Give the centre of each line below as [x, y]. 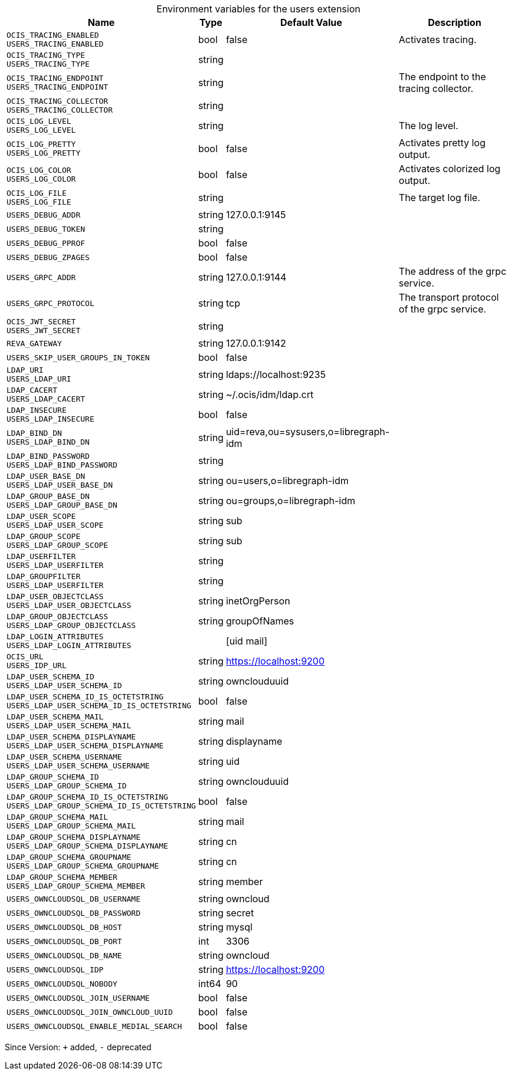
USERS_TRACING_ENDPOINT [58, 87]
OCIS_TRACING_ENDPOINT [55, 78]
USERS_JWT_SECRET [44, 331]
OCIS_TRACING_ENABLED [53, 35]
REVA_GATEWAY [34, 343]
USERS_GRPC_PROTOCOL [50, 303]
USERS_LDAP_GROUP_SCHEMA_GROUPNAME [83, 866]
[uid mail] [246, 641]
